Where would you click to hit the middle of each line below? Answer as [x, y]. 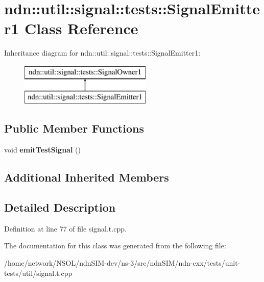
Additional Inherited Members [87, 177]
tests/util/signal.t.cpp [38, 273]
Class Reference [81, 28]
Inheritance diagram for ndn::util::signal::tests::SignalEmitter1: [102, 53]
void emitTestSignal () [42, 150]
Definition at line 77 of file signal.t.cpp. [65, 228]
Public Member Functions [74, 128]
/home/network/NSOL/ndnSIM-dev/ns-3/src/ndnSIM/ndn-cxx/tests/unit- [122, 263]
